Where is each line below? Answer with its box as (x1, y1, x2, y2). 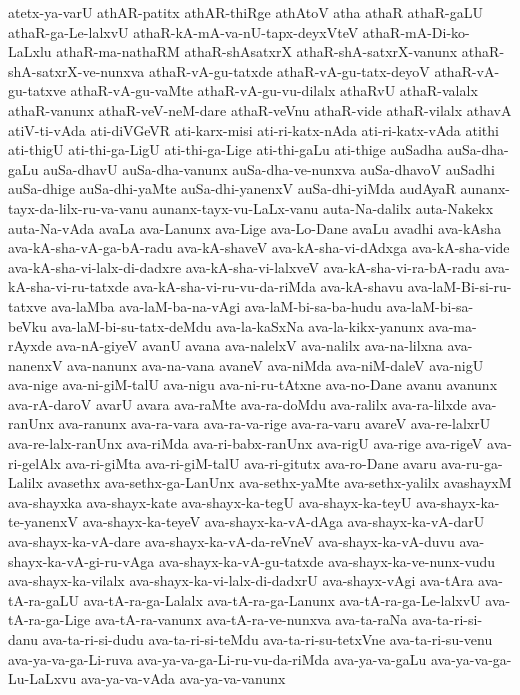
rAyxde (8, 335, 52, 356)
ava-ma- (428, 315, 477, 336)
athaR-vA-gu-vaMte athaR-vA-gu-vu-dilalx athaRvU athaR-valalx (70, 80, 478, 101)
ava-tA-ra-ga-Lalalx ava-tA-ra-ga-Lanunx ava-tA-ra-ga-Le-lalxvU (83, 589, 481, 610)
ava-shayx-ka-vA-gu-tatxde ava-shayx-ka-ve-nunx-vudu (159, 550, 496, 571)
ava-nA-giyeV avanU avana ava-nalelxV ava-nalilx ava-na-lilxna (56, 335, 443, 356)
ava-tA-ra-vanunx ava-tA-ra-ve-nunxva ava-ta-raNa (94, 609, 408, 630)
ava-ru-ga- (441, 452, 503, 473)
